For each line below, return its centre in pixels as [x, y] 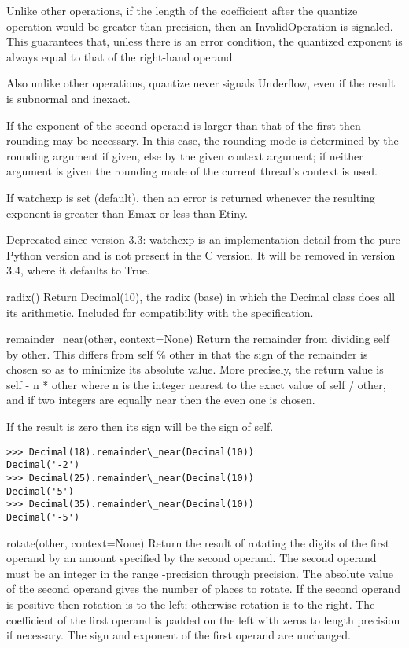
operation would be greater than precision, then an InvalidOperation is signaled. [200, 26]
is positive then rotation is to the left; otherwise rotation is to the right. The [191, 604]
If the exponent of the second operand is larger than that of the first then [184, 125]
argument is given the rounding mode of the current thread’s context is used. [192, 171]
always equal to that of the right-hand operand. [121, 56]
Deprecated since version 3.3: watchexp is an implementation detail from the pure [203, 239]
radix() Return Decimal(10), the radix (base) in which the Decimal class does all [201, 296]
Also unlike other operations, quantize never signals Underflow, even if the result [201, 83]
